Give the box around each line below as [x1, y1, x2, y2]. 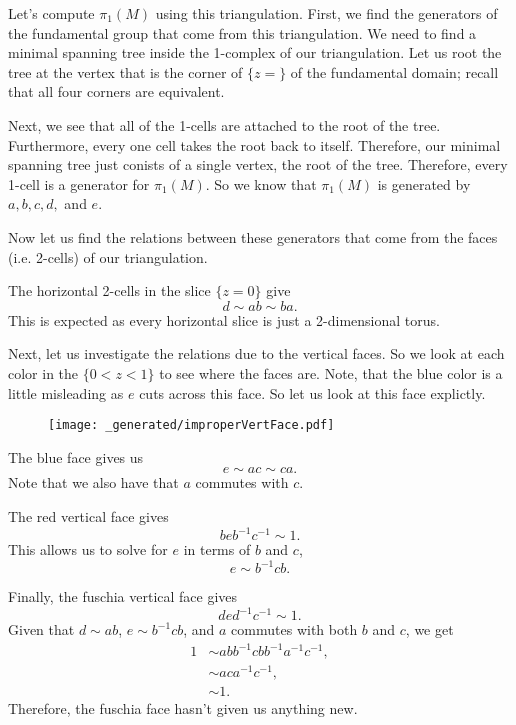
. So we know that [205, 173, 317, 194]
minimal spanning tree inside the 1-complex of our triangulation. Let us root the [8, 42, 502, 63]
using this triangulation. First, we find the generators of [155, 3, 498, 23]
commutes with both [231, 619, 358, 640]
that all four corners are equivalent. [8, 81, 225, 102]
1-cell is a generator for [8, 173, 150, 194]
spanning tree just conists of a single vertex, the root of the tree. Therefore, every [8, 154, 508, 175]
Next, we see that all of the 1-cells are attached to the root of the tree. [8, 114, 441, 135]
